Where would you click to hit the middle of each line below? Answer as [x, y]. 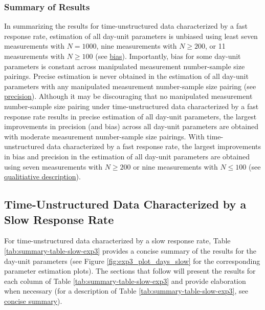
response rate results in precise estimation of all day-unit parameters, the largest [130, 116]
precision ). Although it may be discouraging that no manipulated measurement [128, 96]
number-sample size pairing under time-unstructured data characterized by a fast [131, 106]
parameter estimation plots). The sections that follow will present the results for [130, 271]
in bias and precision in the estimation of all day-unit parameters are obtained [127, 156]
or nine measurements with [175, 166]
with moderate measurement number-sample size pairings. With [104, 136]
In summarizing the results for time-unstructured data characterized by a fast [126, 26]
